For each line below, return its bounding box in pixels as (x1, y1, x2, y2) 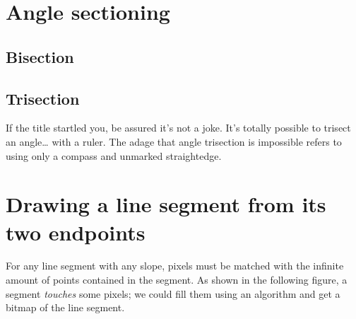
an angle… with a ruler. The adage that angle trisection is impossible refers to (6, 134, 342, 149)
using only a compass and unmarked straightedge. (6, 148, 222, 163)
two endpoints (6, 217, 146, 246)
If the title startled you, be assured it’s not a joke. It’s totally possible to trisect (6, 120, 351, 135)
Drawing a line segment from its (6, 190, 326, 219)
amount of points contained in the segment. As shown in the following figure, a (6, 272, 348, 287)
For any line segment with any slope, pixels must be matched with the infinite (6, 258, 344, 273)
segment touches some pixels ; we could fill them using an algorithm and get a (6, 286, 340, 301)
